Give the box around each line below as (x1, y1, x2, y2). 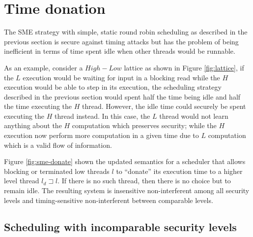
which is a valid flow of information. (4, 139, 112, 150)
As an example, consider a (4, 62, 83, 72)
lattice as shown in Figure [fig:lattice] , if (124, 62, 244, 72)
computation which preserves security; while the (72, 120, 217, 131)
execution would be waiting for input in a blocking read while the (23, 72, 220, 82)
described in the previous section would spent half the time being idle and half (4, 91, 241, 102)
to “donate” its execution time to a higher (116, 166, 243, 176)
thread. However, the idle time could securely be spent (82, 101, 246, 111)
